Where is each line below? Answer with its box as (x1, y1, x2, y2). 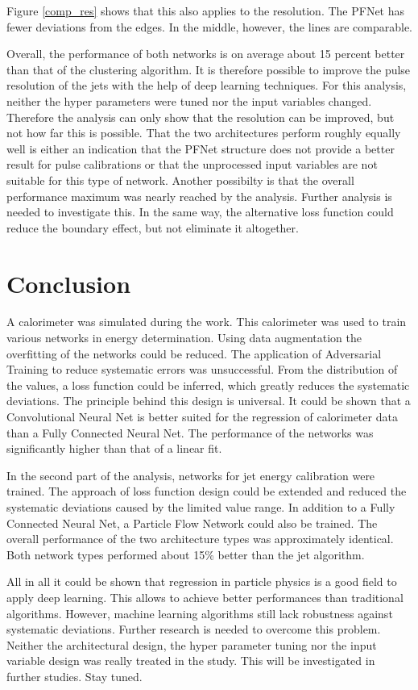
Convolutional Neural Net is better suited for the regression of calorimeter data (6, 408, 398, 424)
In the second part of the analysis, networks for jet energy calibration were (6, 466, 375, 483)
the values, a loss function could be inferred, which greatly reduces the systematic (6, 376, 410, 393)
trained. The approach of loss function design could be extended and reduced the (6, 483, 407, 500)
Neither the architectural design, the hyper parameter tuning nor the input (6, 636, 377, 653)
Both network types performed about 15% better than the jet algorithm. (6, 546, 365, 562)
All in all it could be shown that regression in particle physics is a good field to (6, 573, 397, 590)
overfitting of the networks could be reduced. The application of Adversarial (6, 345, 382, 362)
